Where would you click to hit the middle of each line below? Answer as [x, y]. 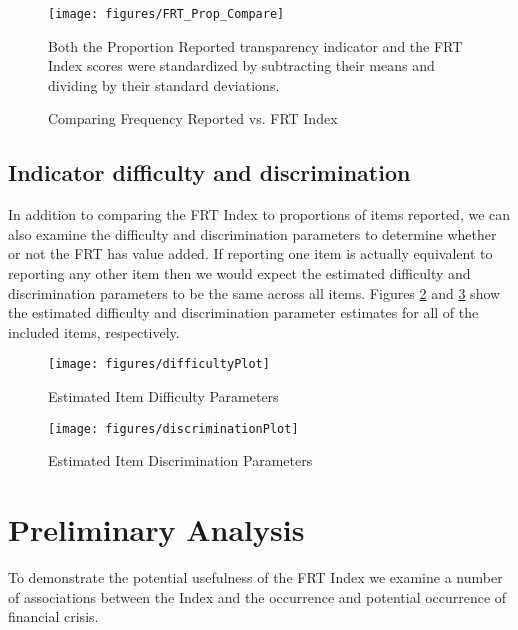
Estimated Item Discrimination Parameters [180, 460]
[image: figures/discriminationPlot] [173, 428]
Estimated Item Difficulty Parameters [163, 396]
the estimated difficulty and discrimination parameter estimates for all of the [243, 312]
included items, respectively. [94, 331]
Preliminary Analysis [156, 529]
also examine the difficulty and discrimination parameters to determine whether [252, 233]
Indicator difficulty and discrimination [209, 172]
